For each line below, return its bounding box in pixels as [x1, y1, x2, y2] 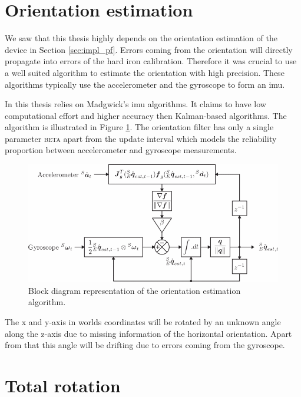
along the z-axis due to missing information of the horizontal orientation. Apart [5, 327, 292, 339]
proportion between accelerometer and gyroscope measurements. [5, 144, 237, 156]
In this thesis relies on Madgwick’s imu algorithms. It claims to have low [5, 98, 266, 110]
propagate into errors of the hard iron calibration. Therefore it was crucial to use [5, 55, 297, 67]
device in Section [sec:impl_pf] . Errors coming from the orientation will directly [5, 43, 293, 55]
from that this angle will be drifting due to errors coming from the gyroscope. [5, 339, 285, 351]
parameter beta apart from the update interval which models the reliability [5, 132, 277, 144]
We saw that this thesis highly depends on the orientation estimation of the [5, 32, 277, 44]
